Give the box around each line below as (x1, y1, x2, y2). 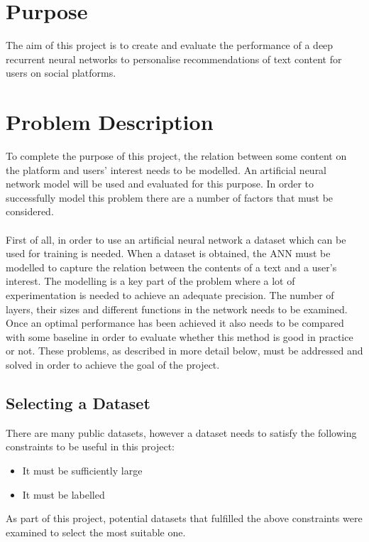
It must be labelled (22, 487, 105, 502)
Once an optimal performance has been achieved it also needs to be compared (6, 315, 344, 330)
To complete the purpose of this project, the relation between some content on (6, 148, 347, 163)
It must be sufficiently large (22, 462, 143, 477)
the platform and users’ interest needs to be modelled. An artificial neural (6, 162, 327, 177)
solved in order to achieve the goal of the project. (6, 357, 220, 372)
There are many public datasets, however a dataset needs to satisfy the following (6, 425, 357, 440)
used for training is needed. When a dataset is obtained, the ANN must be (6, 246, 331, 261)
